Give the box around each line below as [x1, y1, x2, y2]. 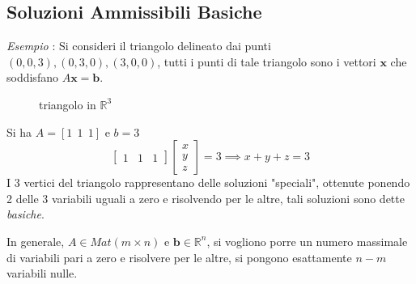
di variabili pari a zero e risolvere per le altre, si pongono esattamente [6, 248, 352, 265]
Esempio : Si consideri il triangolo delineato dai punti [6, 37, 271, 54]
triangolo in [39, 95, 96, 112]
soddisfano [6, 69, 58, 86]
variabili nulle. [6, 265, 78, 282]
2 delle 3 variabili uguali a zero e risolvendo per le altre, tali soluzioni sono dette [6, 189, 405, 206]
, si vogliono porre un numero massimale [206, 232, 408, 249]
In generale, [6, 232, 65, 249]
